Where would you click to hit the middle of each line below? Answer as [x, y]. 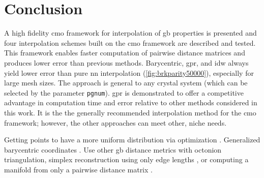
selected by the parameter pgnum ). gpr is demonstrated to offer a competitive [124, 92]
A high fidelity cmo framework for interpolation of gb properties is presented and [130, 33]
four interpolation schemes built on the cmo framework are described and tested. [130, 42]
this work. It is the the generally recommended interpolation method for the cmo [130, 112]
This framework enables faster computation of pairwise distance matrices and [125, 53]
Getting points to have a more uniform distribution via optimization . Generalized [132, 140]
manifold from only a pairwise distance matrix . [78, 169]
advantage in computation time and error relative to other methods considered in [131, 102]
